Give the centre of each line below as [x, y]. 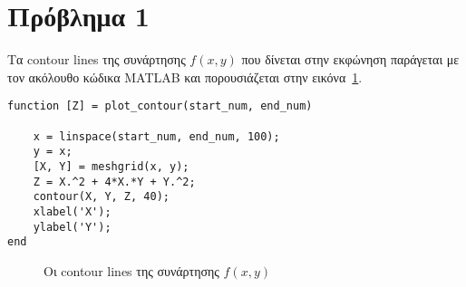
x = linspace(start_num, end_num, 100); [156, 136]
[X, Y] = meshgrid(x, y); [111, 166]
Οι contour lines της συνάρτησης [131, 270]
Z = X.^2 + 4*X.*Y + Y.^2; [114, 182]
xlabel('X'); [72, 211]
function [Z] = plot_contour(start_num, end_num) [160, 106]
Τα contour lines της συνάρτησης [97, 59]
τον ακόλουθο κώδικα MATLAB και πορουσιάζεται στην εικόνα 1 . [185, 77]
